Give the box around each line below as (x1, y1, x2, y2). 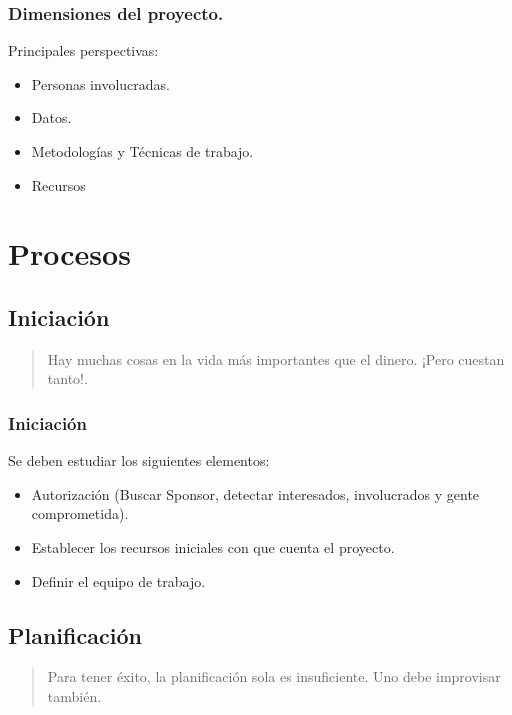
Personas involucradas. (31, 73, 170, 94)
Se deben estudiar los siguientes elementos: (8, 450, 270, 471)
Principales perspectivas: (8, 40, 159, 61)
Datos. (31, 107, 72, 128)
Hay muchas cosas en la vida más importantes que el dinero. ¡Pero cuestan (47, 348, 505, 369)
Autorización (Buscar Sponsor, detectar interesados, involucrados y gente (31, 483, 480, 504)
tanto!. (47, 368, 88, 389)
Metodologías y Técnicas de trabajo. (31, 141, 254, 161)
